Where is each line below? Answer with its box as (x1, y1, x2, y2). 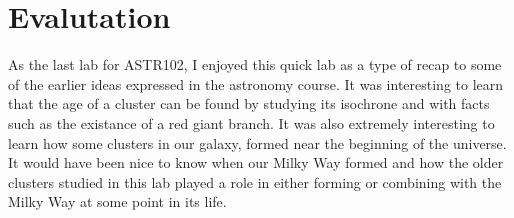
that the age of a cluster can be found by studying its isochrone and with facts (8, 93, 490, 114)
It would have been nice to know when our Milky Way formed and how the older (8, 152, 504, 173)
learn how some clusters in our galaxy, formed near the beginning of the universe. (8, 132, 507, 153)
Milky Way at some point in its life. (8, 191, 227, 212)
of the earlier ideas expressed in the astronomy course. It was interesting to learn (8, 73, 504, 94)
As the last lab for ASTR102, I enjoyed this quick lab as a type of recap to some (8, 54, 502, 75)
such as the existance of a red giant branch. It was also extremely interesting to (8, 112, 495, 133)
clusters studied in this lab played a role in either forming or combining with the (8, 171, 502, 192)
